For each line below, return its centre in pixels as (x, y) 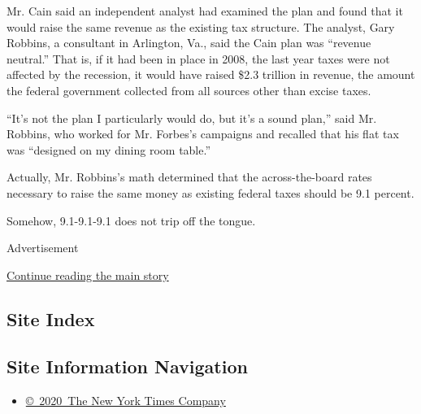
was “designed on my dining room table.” (109, 149)
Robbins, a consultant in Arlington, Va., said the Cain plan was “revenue (189, 43)
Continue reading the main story (88, 275)
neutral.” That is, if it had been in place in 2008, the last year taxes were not (198, 58)
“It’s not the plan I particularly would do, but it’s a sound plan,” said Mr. (192, 118)
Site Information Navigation (127, 366)
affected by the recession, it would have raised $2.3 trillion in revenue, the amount (211, 74)
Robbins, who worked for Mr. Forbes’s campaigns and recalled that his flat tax (203, 134)
